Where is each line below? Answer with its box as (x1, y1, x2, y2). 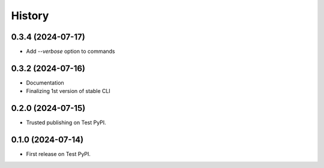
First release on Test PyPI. (26, 151, 91, 158)
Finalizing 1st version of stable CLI (26, 88, 110, 95)
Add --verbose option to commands (26, 48, 115, 55)
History (11, 9, 49, 22)
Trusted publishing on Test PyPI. (26, 119, 106, 126)
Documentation (26, 79, 64, 86)
